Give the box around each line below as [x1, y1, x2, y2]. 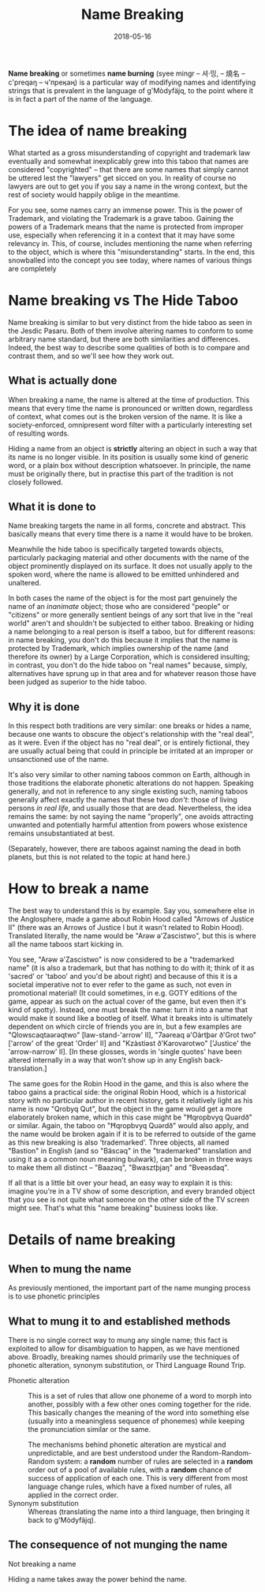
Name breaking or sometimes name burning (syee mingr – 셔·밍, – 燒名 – [8, 69, 246, 78]
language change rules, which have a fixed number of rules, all [28, 1482, 233, 1491]
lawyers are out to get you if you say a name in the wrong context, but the [8, 181, 248, 191]
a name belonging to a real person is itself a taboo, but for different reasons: [8, 627, 256, 637]
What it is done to [8, 500, 96, 514]
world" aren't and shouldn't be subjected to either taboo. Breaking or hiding [8, 618, 254, 628]
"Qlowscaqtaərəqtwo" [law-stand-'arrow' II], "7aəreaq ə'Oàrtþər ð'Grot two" [8, 1030, 257, 1040]
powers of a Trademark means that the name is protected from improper [8, 222, 244, 231]
